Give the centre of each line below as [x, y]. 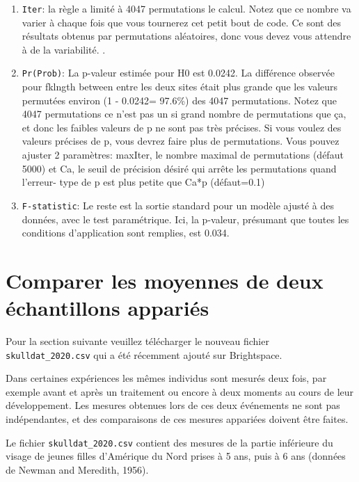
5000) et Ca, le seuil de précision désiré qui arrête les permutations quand [179, 168]
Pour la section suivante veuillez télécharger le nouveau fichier [137, 341]
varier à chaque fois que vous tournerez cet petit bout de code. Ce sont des [181, 22]
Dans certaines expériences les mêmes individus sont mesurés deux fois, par [166, 378]
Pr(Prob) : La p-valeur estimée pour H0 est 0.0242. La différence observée [178, 73]
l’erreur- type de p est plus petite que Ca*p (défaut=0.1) [143, 182]
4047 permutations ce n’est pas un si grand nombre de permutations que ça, [184, 114]
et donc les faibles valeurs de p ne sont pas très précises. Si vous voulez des [182, 127]
